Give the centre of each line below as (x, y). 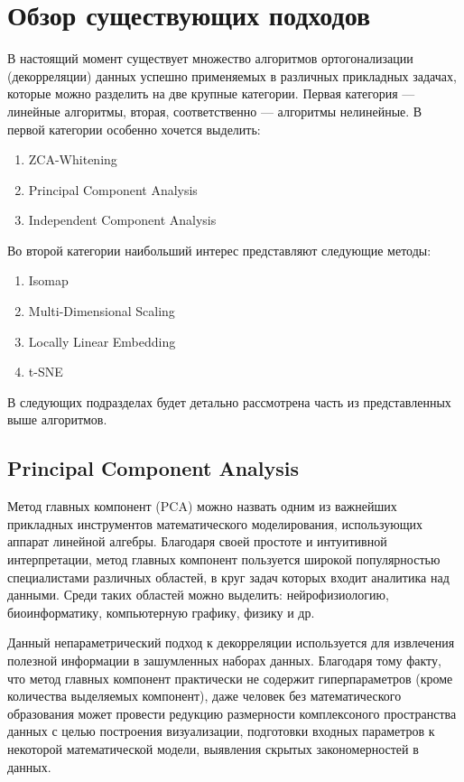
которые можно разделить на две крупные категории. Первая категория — (211, 93)
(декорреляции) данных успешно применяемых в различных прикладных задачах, (232, 75)
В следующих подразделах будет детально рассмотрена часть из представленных (229, 401)
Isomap (48, 280)
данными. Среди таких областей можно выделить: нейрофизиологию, (198, 595)
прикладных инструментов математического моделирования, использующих (215, 523)
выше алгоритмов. (57, 419)
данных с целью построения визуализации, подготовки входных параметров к (221, 731)
